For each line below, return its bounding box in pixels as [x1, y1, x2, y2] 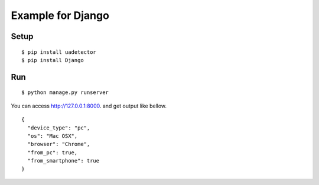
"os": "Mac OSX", [27, 132, 78, 139]
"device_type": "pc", [27, 124, 90, 131]
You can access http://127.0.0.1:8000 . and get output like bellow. [11, 102, 167, 109]
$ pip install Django [21, 57, 84, 63]
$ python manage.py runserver [21, 89, 109, 96]
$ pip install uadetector [21, 48, 97, 56]
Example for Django [11, 9, 109, 22]
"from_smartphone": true [27, 157, 100, 164]
